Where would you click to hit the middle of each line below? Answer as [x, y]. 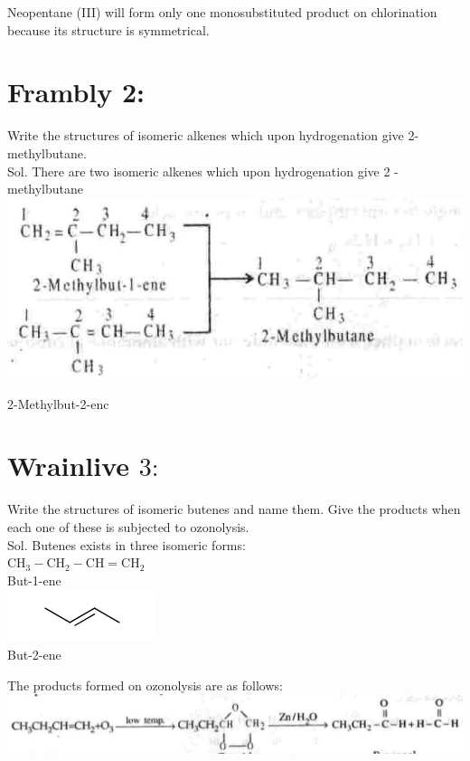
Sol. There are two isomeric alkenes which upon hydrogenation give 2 [199, 171]
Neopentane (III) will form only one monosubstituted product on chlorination [222, 12]
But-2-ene [34, 654]
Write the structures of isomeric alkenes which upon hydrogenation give [206, 135]
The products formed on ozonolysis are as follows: [145, 685]
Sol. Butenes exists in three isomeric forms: [127, 544]
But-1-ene [34, 580]
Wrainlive [69, 466]
